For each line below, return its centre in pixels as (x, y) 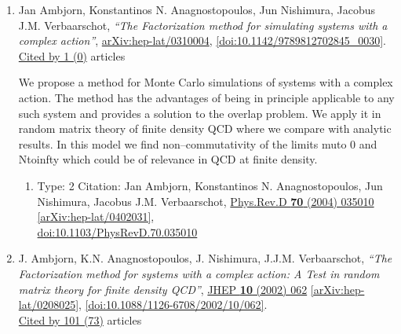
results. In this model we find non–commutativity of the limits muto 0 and (198, 143)
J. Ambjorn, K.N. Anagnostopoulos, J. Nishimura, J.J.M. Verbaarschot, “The (205, 258)
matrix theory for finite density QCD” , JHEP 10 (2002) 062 (163, 289)
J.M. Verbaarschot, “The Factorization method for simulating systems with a (203, 25)
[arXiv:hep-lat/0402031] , (96, 217)
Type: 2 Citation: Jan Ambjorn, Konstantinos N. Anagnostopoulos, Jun (210, 185)
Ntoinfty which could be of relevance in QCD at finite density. (168, 159)
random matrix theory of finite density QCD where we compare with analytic (205, 128)
